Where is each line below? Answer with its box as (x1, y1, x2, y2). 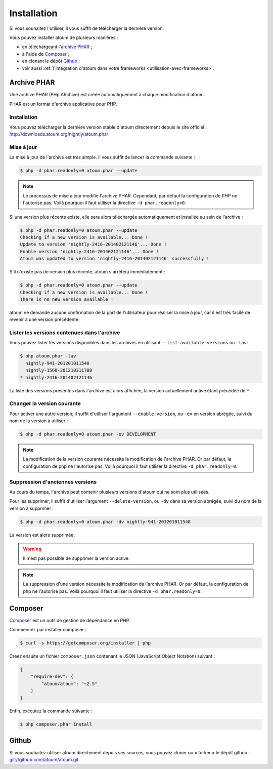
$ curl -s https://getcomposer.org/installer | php (20, 640, 151, 645)
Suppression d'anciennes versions (9, 478, 97, 485)
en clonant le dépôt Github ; (22, 58, 80, 64)
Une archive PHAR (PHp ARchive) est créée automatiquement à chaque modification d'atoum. (9, 92, 205, 98)
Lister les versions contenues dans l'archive (9, 329, 120, 336)
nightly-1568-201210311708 (25, 368, 93, 373)
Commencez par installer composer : (9, 626, 87, 632)
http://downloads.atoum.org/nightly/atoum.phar (9, 131, 109, 137)
